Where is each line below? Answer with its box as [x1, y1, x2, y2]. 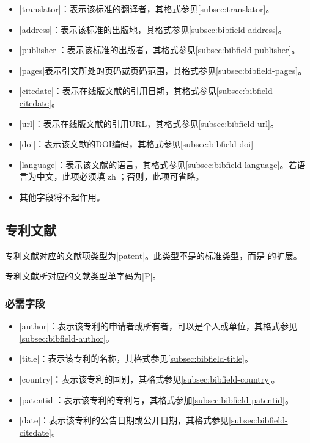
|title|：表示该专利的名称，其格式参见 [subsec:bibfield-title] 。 [19, 352, 253, 365]
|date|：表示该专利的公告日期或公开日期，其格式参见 [19, 414, 229, 427]
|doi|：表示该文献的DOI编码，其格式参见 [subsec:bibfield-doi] [19, 137, 254, 150]
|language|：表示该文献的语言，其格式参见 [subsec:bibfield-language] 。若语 [19, 158, 306, 170]
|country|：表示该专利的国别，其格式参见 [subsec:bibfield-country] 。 [19, 372, 280, 385]
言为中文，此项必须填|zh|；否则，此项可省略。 [19, 170, 204, 183]
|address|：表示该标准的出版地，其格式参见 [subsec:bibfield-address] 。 [19, 23, 287, 35]
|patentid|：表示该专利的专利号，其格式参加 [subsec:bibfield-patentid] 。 [19, 393, 294, 406]
